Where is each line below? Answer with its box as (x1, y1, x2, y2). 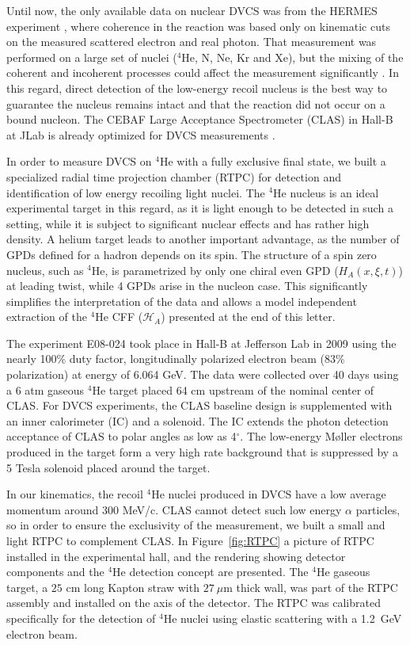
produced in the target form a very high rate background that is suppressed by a (6, 444, 398, 460)
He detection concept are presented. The (112, 563, 309, 580)
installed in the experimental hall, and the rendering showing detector (6, 548, 346, 564)
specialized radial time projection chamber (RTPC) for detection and (6, 168, 341, 185)
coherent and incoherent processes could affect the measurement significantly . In (6, 64, 399, 81)
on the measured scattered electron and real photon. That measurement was (6, 33, 377, 50)
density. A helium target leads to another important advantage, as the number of (6, 231, 400, 247)
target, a (6, 578, 48, 595)
